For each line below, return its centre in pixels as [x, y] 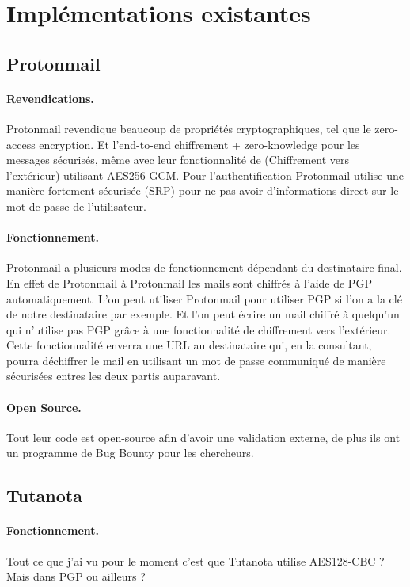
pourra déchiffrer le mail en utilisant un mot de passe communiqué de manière [196, 360]
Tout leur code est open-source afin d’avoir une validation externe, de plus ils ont [203, 437]
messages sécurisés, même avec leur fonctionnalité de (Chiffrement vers [178, 160]
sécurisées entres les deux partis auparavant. [114, 376]
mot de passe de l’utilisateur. [76, 206]
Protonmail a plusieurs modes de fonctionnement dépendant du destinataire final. [204, 267]
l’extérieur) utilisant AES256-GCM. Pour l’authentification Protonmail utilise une [205, 175]
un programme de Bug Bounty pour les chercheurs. [130, 453]
